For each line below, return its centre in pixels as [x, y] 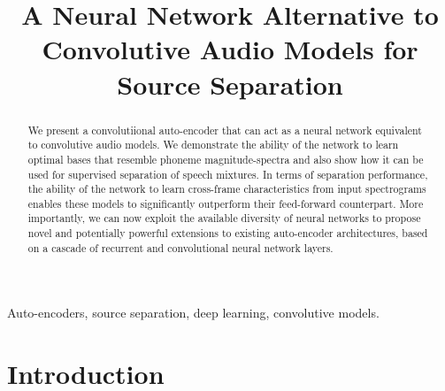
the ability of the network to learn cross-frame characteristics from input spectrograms [227, 189]
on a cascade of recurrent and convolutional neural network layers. [180, 247]
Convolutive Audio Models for [230, 49]
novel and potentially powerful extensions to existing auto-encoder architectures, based [228, 233]
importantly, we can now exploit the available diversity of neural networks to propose [224, 218]
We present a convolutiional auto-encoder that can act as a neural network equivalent [225, 130]
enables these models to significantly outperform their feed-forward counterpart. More [226, 203]
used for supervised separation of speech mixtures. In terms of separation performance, [228, 174]
